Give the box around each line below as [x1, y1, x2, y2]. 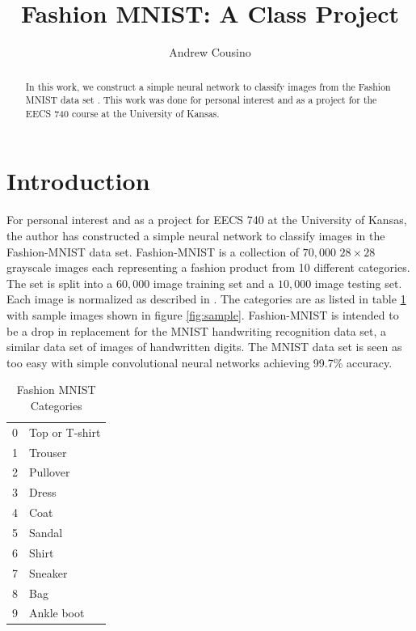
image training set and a [153, 274, 275, 291]
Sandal [29, 524, 63, 541]
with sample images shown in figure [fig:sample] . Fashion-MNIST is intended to [6, 306, 399, 323]
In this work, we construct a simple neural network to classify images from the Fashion [25, 79, 391, 93]
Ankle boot [29, 604, 85, 621]
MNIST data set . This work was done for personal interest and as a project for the [25, 93, 377, 107]
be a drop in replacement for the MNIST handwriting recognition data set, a [6, 322, 387, 339]
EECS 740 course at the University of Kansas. [25, 106, 220, 120]
